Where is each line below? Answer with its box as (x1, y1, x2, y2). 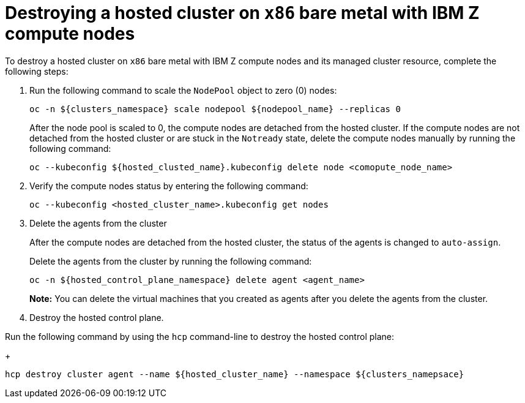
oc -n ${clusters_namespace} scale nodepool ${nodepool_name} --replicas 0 (29, 104, 401, 114)
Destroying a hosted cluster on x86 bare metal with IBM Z (5, 2, 480, 23)
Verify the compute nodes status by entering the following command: (29, 180, 308, 191)
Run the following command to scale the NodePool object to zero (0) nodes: (29, 85, 337, 96)
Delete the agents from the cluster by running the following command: (29, 255, 312, 266)
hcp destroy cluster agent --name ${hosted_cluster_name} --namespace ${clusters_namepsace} (5, 369, 464, 379)
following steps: (5, 66, 69, 77)
